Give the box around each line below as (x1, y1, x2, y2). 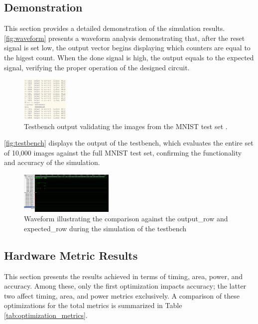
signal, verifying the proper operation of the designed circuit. (4, 62, 190, 72)
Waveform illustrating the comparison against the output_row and (24, 213, 228, 224)
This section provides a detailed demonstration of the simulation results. (4, 23, 225, 33)
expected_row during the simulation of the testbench (24, 223, 187, 233)
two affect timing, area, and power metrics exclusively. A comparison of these (4, 290, 240, 301)
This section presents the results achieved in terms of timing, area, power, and (4, 271, 243, 281)
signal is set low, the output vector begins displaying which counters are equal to (4, 42, 251, 53)
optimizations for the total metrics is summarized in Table (4, 300, 182, 311)
